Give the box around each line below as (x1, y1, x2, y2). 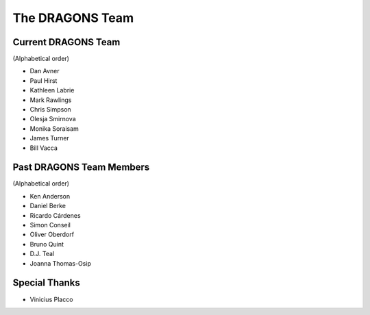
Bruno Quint (29, 240, 64, 248)
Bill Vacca (29, 144, 58, 152)
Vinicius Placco (29, 295, 73, 303)
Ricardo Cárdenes (29, 211, 82, 219)
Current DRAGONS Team (12, 36, 121, 48)
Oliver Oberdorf (29, 230, 75, 239)
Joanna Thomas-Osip (29, 259, 92, 267)
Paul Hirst (29, 76, 58, 85)
